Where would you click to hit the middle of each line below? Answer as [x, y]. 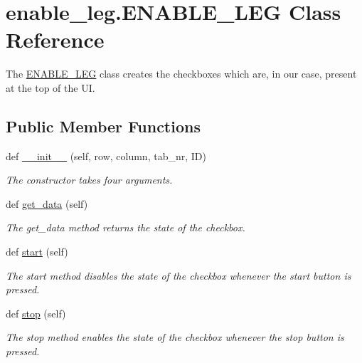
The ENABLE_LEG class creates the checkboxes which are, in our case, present [181, 74]
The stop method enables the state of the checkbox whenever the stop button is [175, 337]
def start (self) [37, 252]
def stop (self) [36, 313]
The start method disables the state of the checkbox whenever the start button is [179, 275]
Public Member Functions [103, 126]
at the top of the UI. [50, 87]
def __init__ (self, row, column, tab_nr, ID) [106, 156]
